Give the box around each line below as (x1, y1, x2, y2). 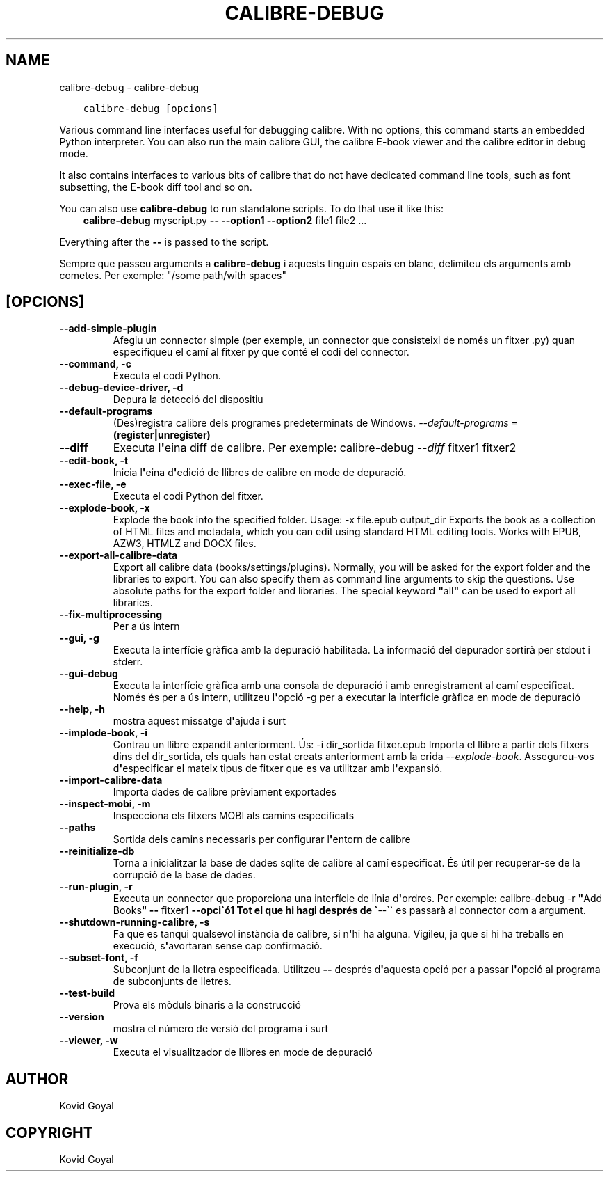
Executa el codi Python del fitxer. (113, 490, 263, 503)
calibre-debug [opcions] (83, 102, 218, 114)
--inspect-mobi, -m (59, 798, 151, 810)
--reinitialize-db (59, 845, 135, 858)
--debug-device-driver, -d (59, 381, 184, 394)
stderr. (113, 656, 143, 668)
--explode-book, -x (59, 502, 150, 514)
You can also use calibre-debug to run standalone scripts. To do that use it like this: (59, 202, 444, 214)
